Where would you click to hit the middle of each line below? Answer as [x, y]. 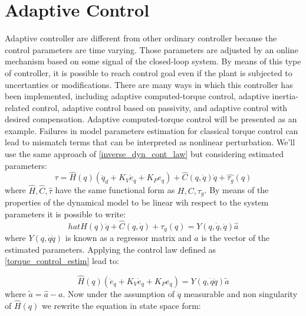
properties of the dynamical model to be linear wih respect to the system [137, 202]
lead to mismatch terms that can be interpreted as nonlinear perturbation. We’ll [150, 142]
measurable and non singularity [241, 294]
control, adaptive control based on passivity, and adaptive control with [160, 107]
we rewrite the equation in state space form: [121, 305]
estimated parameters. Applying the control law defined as [111, 249]
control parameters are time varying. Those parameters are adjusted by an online [152, 49]
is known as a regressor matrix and [128, 237]
